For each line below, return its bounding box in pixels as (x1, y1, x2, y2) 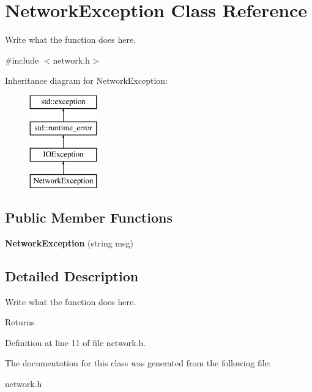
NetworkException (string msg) (5, 236, 133, 249)
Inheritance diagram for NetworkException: (5, 74, 168, 87)
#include (5, 53, 39, 66)
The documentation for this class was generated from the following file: (5, 357, 271, 369)
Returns (5, 316, 35, 328)
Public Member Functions (5, 208, 173, 227)
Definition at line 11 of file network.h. (5, 336, 146, 349)
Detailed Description (5, 266, 139, 285)
